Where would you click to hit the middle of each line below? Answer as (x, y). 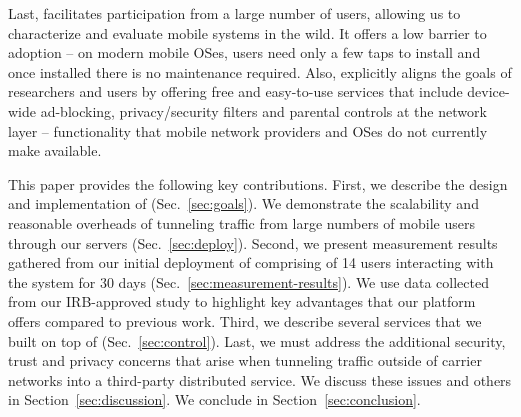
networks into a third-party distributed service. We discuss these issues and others (260, 379)
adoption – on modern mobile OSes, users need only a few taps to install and (244, 52)
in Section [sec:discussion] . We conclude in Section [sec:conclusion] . (214, 399)
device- (488, 91)
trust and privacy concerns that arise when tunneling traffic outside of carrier (245, 360)
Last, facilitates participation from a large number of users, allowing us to (234, 13)
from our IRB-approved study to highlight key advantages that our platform (242, 301)
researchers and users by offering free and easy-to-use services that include (235, 91)
